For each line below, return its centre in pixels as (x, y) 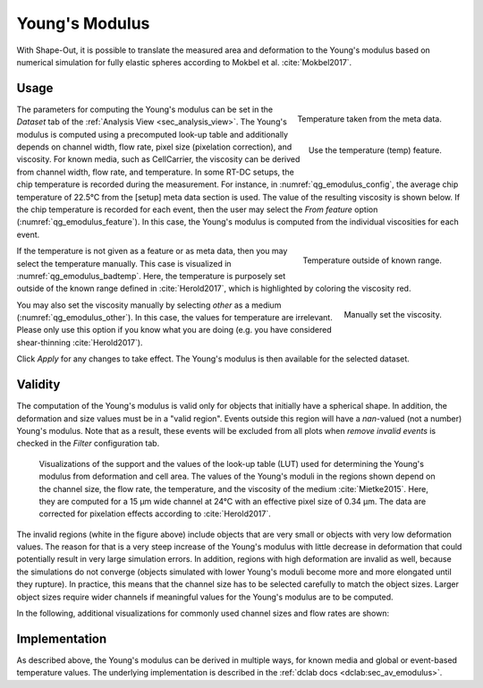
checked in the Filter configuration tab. (88, 444)
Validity (38, 385)
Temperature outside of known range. (372, 260)
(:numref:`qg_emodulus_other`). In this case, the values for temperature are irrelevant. (174, 318)
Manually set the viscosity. (393, 314)
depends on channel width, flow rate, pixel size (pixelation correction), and (154, 147)
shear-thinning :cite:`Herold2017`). (80, 342)
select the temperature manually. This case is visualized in (124, 263)
